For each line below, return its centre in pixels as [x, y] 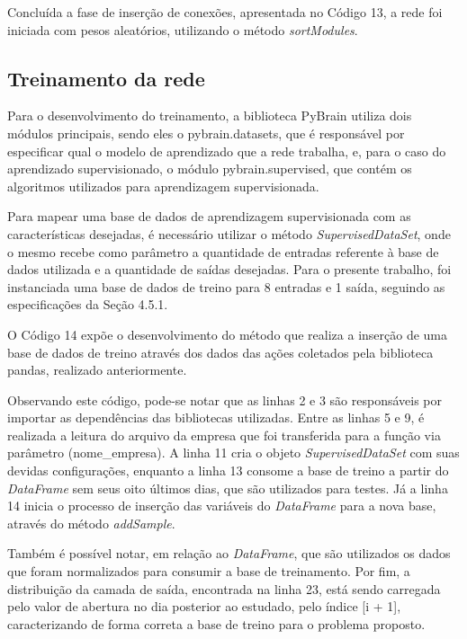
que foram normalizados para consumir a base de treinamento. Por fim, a [209, 571]
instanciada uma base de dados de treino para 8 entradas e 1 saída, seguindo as [226, 286]
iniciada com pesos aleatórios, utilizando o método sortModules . [183, 29]
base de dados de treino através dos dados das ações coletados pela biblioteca [220, 352]
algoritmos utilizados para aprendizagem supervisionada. [163, 186]
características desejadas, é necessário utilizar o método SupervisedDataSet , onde [229, 233]
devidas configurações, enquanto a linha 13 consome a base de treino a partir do [228, 470]
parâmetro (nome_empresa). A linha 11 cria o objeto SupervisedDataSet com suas [233, 453]
